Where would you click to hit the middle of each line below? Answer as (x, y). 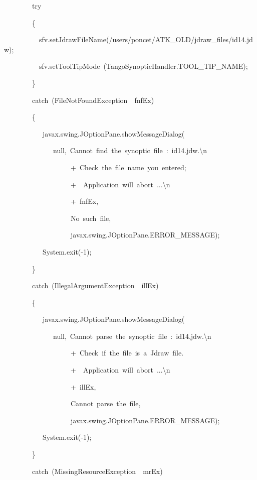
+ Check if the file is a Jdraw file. (127, 353)
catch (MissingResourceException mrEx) (97, 471)
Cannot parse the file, (105, 403)
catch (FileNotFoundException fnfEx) (93, 100)
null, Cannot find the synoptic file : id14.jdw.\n (130, 150)
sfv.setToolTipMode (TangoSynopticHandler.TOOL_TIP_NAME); (143, 66)
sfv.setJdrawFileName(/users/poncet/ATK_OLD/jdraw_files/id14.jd (146, 39)
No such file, (91, 218)
